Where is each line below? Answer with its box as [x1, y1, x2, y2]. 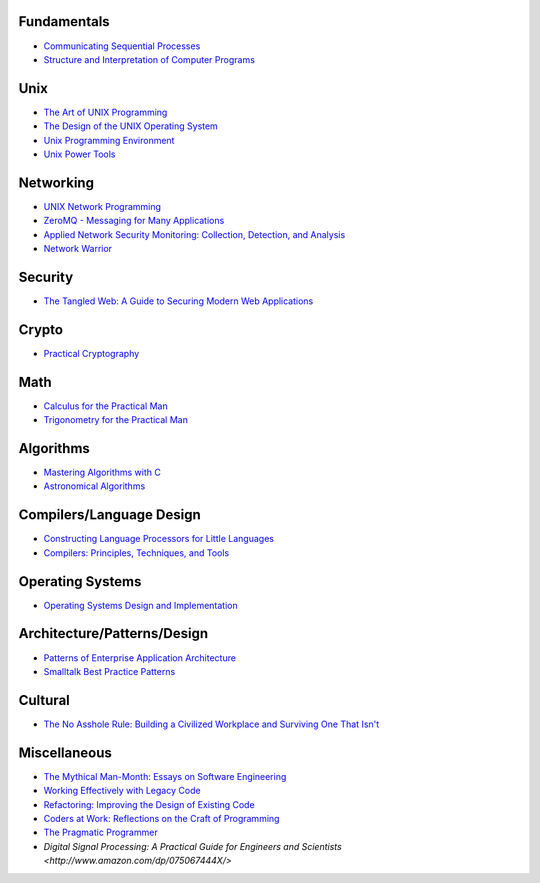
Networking [18, 174, 95, 191]
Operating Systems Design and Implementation [43, 599, 239, 611]
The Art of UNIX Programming [43, 106, 168, 118]
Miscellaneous [18, 744, 112, 761]
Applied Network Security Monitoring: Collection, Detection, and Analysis [43, 228, 346, 240]
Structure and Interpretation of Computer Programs [43, 53, 255, 65]
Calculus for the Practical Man [43, 400, 169, 412]
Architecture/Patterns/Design [18, 625, 209, 642]
